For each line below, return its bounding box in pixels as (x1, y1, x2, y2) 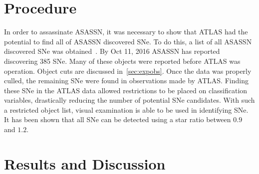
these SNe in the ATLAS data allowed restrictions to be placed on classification (4, 85, 248, 95)
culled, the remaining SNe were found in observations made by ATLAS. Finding (4, 75, 249, 86)
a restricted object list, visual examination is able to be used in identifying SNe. (4, 104, 249, 115)
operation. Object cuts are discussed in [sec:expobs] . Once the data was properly (4, 65, 252, 76)
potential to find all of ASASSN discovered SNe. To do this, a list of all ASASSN (4, 36, 252, 46)
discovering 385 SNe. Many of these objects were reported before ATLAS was (4, 55, 241, 66)
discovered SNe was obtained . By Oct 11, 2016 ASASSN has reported (4, 46, 220, 56)
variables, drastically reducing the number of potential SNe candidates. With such (4, 95, 255, 105)
